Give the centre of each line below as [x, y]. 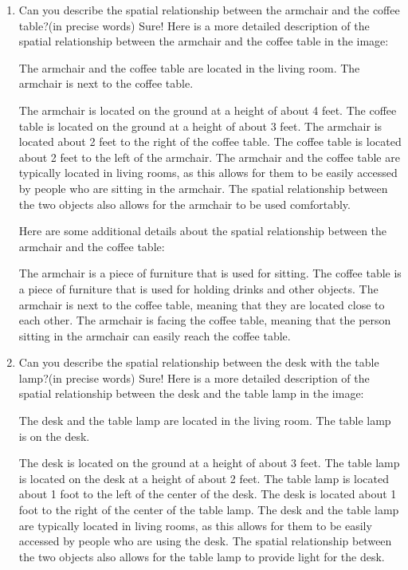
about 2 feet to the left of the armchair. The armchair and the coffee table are [209, 157]
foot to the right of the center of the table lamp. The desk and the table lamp [209, 510]
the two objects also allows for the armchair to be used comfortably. [184, 204]
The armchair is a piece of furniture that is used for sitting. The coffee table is [210, 273]
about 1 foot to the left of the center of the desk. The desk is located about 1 [208, 494]
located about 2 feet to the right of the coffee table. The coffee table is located [210, 142]
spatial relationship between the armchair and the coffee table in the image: [204, 41]
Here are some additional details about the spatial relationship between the [203, 231]
